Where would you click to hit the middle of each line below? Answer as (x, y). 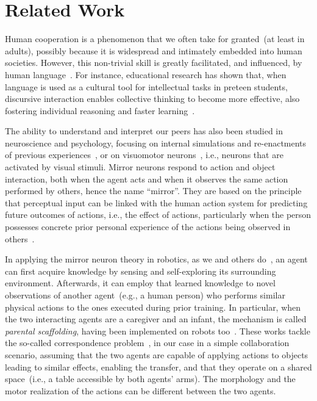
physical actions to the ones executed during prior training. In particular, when (153, 307)
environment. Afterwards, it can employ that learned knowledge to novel (140, 283)
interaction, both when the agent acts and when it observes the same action (147, 179)
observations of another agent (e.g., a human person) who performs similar (145, 295)
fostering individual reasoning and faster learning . (100, 110)
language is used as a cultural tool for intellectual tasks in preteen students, (146, 86)
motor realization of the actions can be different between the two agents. (141, 390)
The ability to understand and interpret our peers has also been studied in (144, 131)
